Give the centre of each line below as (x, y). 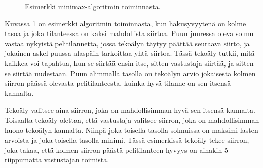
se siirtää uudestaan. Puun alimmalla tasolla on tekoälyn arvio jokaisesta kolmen (130, 73)
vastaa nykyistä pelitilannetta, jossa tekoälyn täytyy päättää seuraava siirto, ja (127, 43)
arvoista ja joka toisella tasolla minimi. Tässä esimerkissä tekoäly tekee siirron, (127, 140)
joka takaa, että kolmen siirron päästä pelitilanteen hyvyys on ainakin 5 (116, 149)
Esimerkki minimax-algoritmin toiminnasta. (93, 6)
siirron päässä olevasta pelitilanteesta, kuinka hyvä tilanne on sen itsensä (118, 83)
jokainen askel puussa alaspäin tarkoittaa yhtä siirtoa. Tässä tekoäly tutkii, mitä (130, 53)
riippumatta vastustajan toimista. (57, 160)
